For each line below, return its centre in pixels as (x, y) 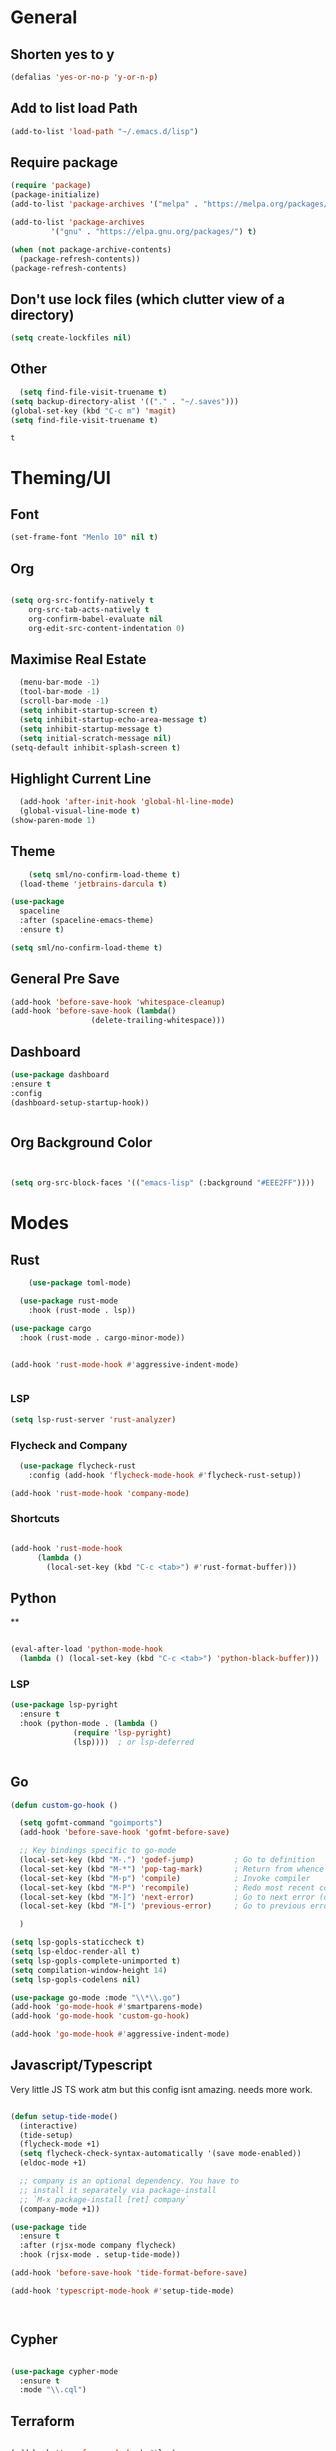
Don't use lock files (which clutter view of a (147, 299)
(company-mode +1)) (60, 2209)
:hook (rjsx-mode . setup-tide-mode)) (100, 2255)
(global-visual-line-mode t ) (80, 811)
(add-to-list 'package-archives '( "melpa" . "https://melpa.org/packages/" (171, 204)
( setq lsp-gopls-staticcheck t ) (77, 1942)
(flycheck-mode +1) (60, 2144)
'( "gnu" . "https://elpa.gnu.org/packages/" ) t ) (153, 231)
